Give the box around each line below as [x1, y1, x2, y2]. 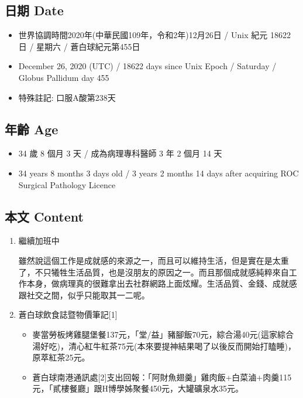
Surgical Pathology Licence [18, 178, 116, 191]
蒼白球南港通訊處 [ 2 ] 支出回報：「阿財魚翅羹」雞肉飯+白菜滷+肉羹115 [32, 370, 292, 383]
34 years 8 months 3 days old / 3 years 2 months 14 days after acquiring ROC [18, 166, 299, 179]
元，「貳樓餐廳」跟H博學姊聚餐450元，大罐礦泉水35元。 [32, 382, 244, 394]
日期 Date [5, 1, 64, 19]
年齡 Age [5, 120, 58, 138]
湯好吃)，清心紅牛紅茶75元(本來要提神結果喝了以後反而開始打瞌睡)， [32, 339, 296, 352]
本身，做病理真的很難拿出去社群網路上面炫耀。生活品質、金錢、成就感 [26, 277, 297, 290]
